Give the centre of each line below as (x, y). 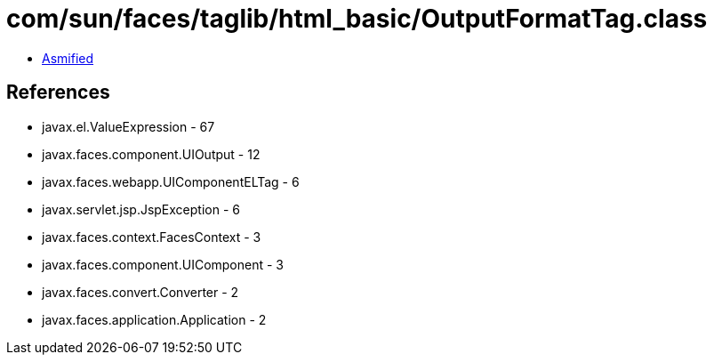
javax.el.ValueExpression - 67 (128, 126)
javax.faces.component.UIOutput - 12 (151, 154)
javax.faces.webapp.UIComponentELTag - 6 (171, 181)
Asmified (68, 58)
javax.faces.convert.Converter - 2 (140, 292)
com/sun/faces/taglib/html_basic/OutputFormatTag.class (357, 19)
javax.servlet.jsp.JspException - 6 (141, 209)
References (58, 93)
